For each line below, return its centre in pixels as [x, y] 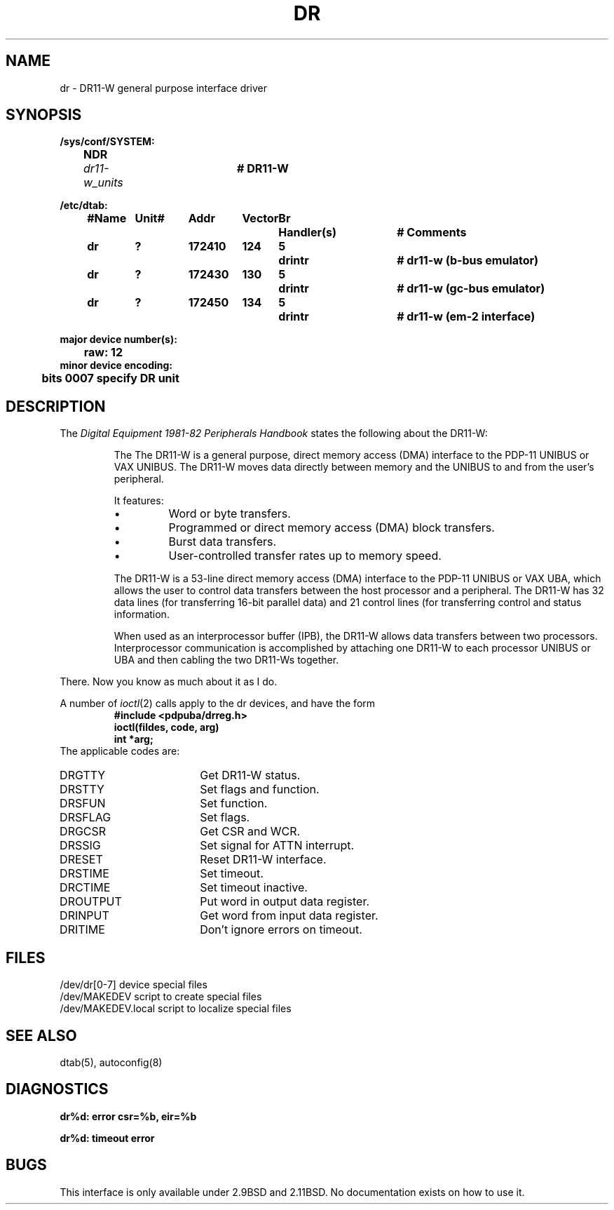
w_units [103, 183]
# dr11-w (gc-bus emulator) [471, 289]
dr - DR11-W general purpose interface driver [164, 88]
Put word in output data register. [285, 902]
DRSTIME [84, 874]
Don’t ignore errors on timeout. [281, 930]
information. [142, 614]
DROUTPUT [91, 902]
